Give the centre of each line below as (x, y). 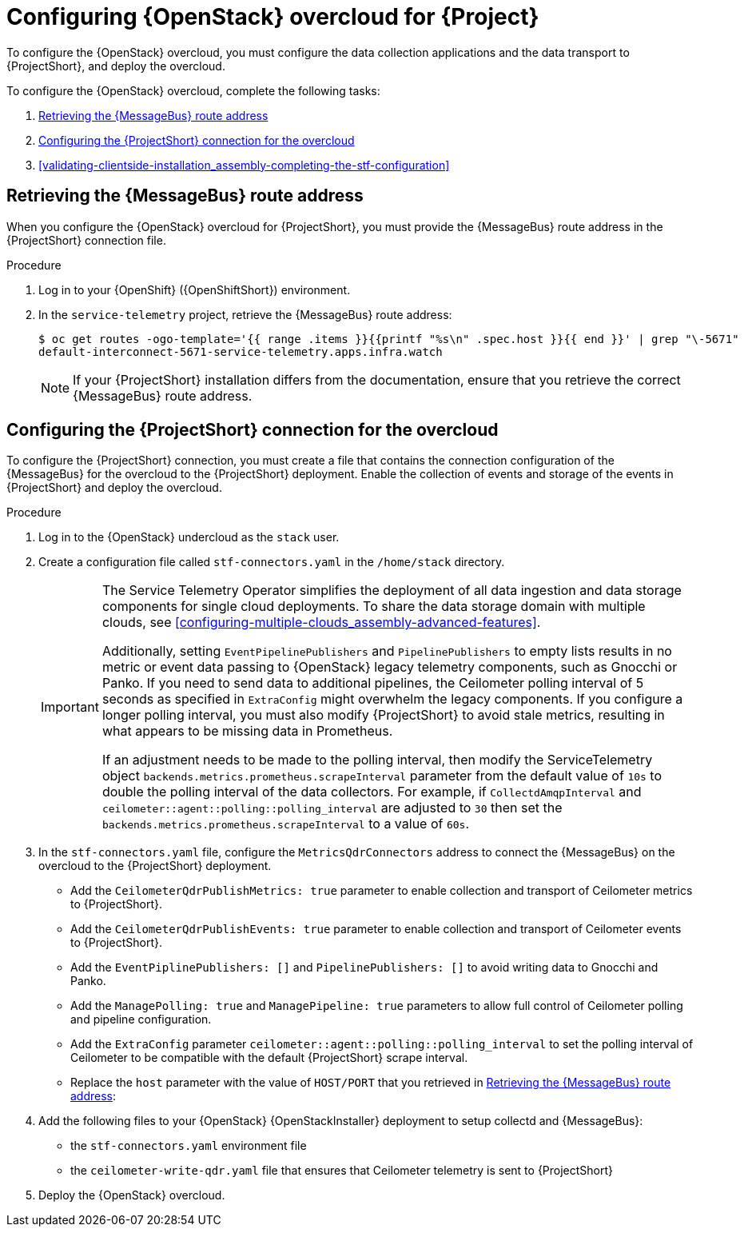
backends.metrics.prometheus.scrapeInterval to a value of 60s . (286, 824)
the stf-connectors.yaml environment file (189, 1146)
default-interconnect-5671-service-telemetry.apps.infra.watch (241, 351)
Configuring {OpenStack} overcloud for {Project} (273, 17)
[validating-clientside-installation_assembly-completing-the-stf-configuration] (244, 165)
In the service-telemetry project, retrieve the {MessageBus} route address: (245, 314)
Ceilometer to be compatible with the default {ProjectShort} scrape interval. (269, 1058)
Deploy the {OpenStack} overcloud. (132, 1195)
